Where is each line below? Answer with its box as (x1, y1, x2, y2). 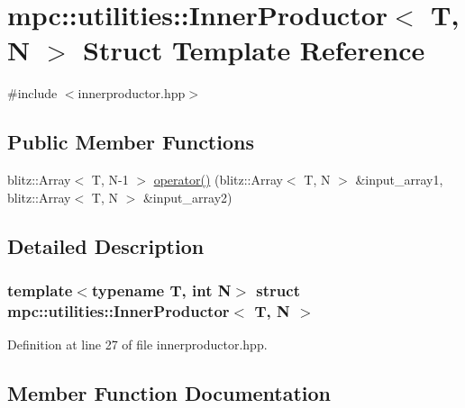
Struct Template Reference (82, 32, 425, 68)
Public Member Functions (7, 128, 254, 156)
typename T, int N (91, 279, 232, 301)
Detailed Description (7, 231, 205, 259)
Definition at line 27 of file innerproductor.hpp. (7, 335, 268, 354)
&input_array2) (142, 187, 232, 206)
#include (7, 84, 58, 103)
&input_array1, (355, 170, 443, 189)
